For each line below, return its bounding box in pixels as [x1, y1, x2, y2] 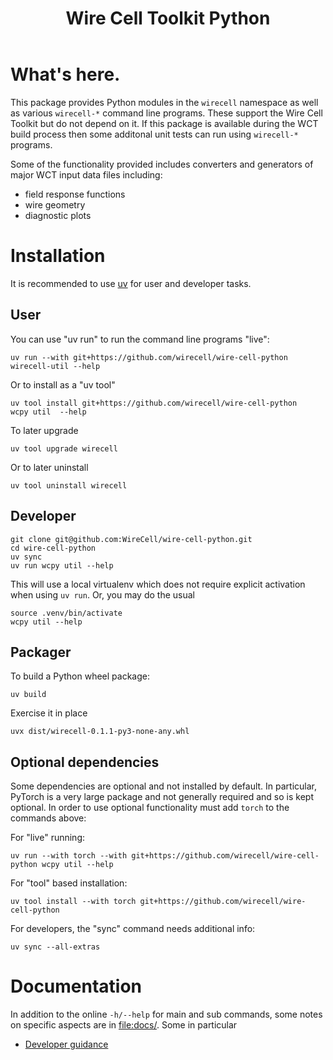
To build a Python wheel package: [10, 670, 150, 682]
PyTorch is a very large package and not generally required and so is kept [10, 791, 314, 803]
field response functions [24, 188, 126, 200]
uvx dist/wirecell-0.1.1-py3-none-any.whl [10, 727, 190, 737]
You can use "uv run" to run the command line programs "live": [10, 333, 270, 345]
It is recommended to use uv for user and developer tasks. [10, 277, 252, 289]
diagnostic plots [24, 209, 92, 221]
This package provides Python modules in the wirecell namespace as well [10, 96, 319, 108]
